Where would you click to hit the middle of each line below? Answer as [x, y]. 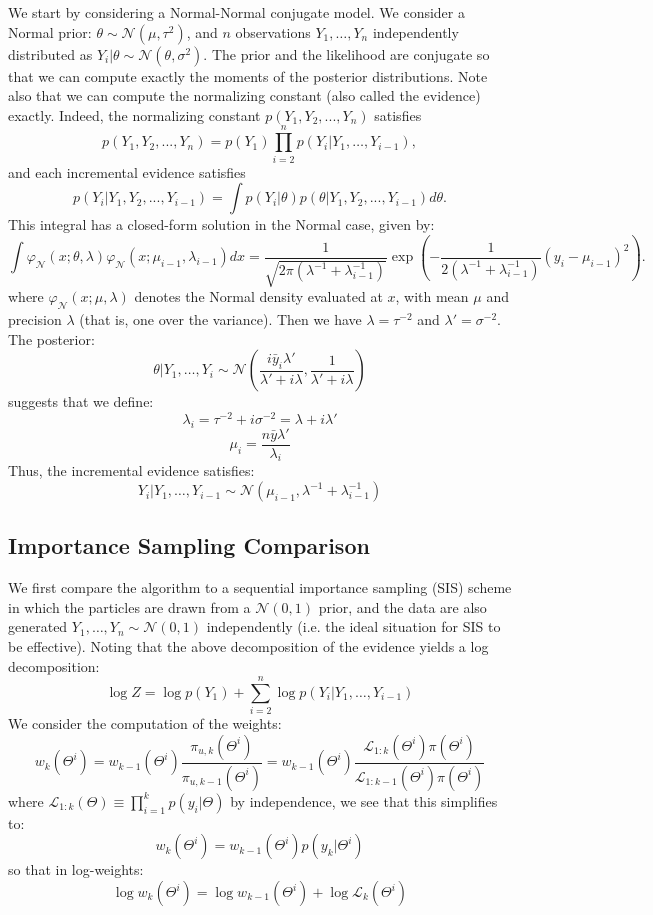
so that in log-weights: [76, 869]
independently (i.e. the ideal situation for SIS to [353, 626]
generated [38, 626]
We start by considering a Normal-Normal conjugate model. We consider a [236, 12]
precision [35, 318]
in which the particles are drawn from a [129, 606]
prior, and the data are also [402, 606]
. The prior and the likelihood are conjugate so [346, 53]
